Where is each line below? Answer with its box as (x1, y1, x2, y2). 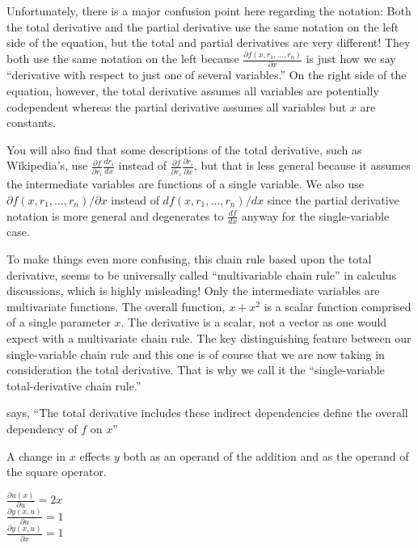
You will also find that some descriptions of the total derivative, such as (6, 141, 362, 158)
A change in (6, 447, 66, 464)
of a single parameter (6, 314, 111, 331)
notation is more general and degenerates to (6, 207, 224, 224)
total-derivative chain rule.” (6, 377, 141, 394)
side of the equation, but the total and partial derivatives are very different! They (6, 34, 411, 51)
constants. (6, 114, 57, 131)
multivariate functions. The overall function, (6, 297, 226, 314)
